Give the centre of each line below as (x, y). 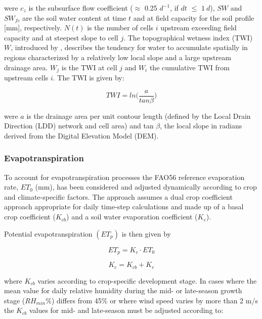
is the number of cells (120, 28)
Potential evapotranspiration (48, 233)
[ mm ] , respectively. (33, 28)
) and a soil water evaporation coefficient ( (132, 217)
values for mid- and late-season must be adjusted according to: (126, 310)
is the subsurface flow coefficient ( (81, 8)
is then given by (146, 233)
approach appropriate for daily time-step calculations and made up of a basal (124, 207)
